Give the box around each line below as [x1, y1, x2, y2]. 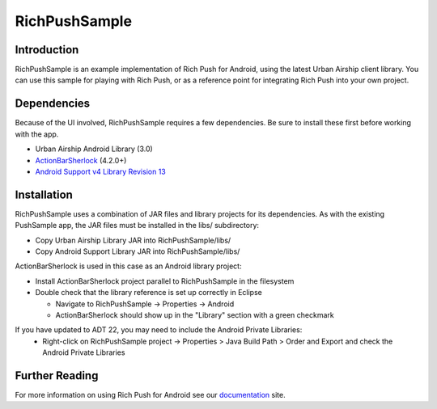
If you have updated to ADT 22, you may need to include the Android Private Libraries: [15, 325, 303, 335]
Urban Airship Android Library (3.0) [35, 144, 153, 154]
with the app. [15, 129, 59, 139]
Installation [15, 188, 73, 201]
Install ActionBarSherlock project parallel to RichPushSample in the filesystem [35, 276, 295, 286]
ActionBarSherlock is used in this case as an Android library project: [15, 261, 242, 271]
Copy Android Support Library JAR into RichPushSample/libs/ [35, 247, 240, 256]
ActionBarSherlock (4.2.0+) [35, 155, 127, 165]
